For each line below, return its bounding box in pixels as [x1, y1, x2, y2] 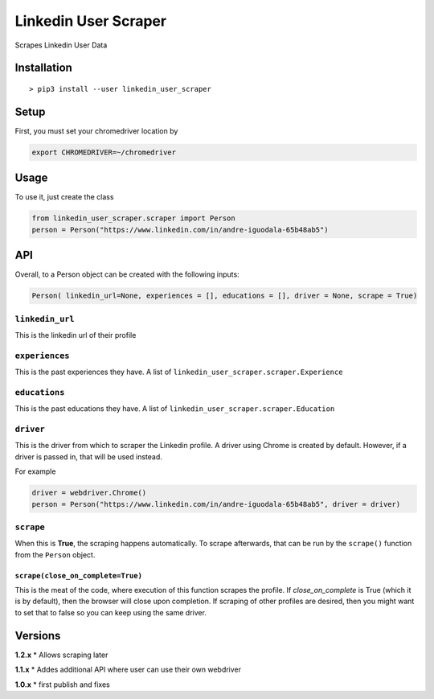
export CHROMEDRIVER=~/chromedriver [31, 147, 177, 157]
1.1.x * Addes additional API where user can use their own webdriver [14, 664, 241, 675]
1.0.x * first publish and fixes [14, 680, 110, 689]
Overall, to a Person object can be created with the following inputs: [14, 269, 240, 279]
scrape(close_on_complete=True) [14, 571, 142, 580]
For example [14, 467, 56, 476]
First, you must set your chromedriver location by [14, 125, 178, 136]
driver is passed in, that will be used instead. [14, 451, 162, 462]
